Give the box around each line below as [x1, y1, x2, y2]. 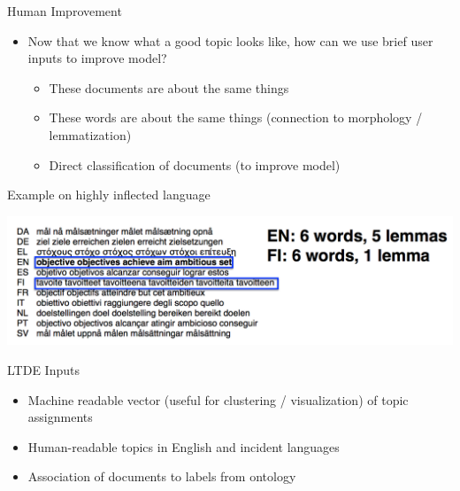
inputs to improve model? [27, 49, 167, 67]
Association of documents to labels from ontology [27, 467, 296, 486]
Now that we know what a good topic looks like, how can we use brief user [27, 31, 433, 50]
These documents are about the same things [49, 78, 289, 97]
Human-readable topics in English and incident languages [27, 437, 340, 456]
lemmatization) [49, 125, 132, 144]
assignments [27, 408, 93, 426]
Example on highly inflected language [7, 185, 211, 204]
